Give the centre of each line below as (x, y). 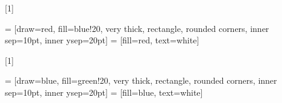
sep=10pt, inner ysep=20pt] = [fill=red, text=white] (102, 40)
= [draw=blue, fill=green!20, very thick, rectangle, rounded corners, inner (141, 80)
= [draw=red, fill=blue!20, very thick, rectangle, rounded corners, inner (137, 28)
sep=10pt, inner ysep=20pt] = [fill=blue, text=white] (104, 92)
